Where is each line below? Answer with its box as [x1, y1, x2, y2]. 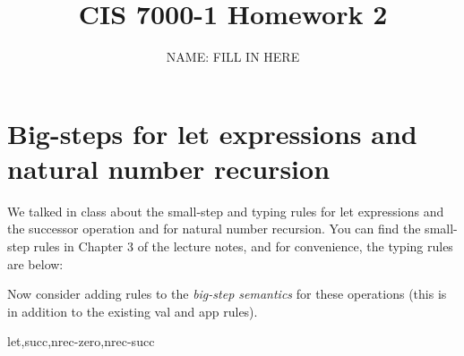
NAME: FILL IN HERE [166, 47, 300, 66]
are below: [7, 254, 64, 273]
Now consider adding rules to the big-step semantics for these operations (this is [7, 284, 447, 303]
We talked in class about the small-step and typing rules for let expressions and [7, 201, 444, 220]
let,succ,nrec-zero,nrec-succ [7, 332, 155, 351]
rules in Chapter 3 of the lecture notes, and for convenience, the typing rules [33, 237, 453, 256]
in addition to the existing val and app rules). [7, 301, 258, 320]
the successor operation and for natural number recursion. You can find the [7, 219, 421, 238]
